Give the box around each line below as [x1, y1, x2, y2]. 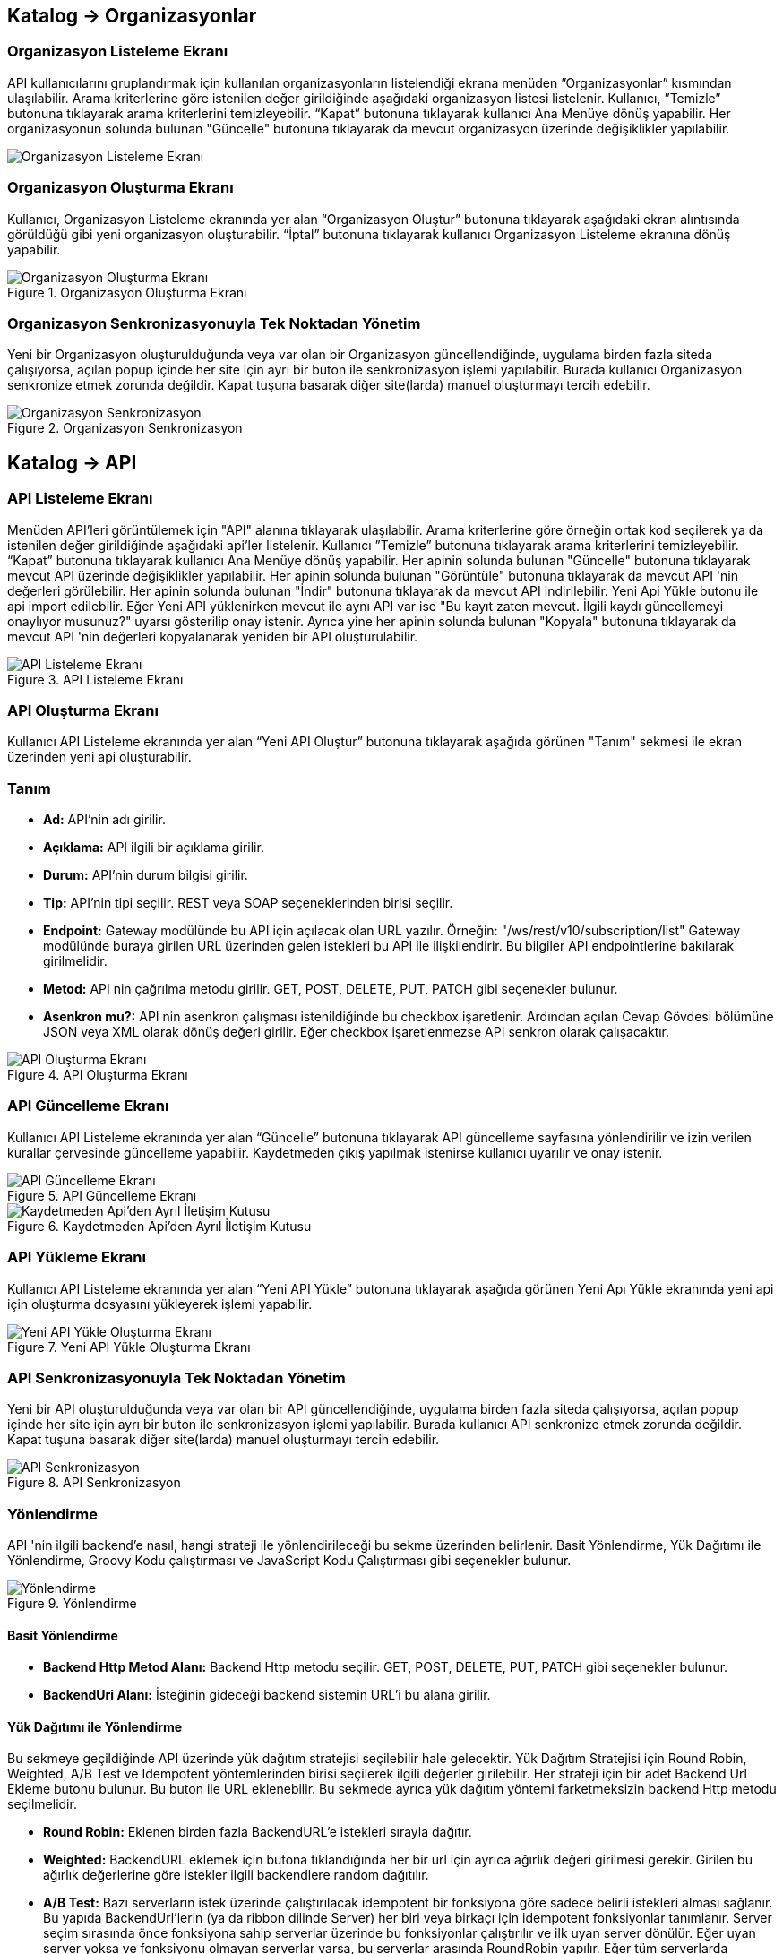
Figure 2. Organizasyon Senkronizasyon [7, 420, 243, 436]
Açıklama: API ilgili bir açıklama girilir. [43, 839, 264, 856]
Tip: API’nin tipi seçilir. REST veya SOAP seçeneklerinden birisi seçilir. [43, 895, 453, 911]
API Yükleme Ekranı [7, 1248, 146, 1267]
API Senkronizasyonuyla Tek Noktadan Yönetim [7, 1368, 346, 1387]
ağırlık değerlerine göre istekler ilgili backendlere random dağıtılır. [43, 1867, 429, 1883]
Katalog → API [7, 451, 137, 474]
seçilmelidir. [7, 1796, 77, 1812]
